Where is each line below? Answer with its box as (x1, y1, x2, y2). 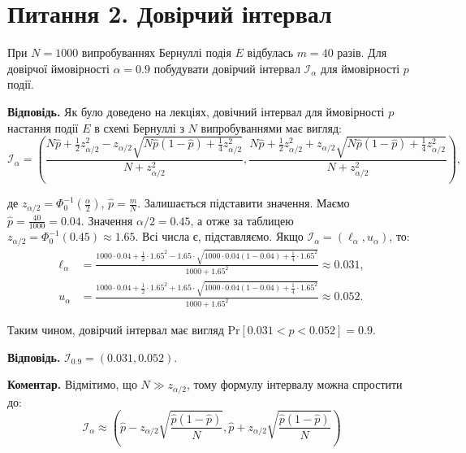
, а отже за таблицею (190, 211, 294, 229)
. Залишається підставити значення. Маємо (137, 194, 350, 211)
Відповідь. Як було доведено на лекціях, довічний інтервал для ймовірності (7, 102, 385, 120)
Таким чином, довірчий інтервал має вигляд (7, 321, 224, 338)
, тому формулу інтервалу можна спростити (186, 376, 403, 393)
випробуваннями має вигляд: (201, 119, 343, 136)
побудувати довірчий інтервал (153, 59, 300, 76)
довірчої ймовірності (7, 59, 110, 76)
